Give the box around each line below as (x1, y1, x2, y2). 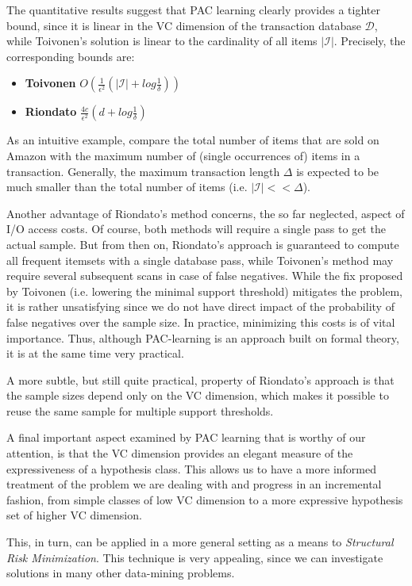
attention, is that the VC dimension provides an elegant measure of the (6, 445, 353, 462)
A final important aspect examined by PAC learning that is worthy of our (6, 429, 366, 446)
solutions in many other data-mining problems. (6, 565, 235, 581)
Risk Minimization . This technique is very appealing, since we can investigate (6, 549, 383, 565)
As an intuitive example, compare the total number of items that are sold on (6, 132, 379, 148)
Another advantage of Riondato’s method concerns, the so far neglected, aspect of (6, 205, 405, 221)
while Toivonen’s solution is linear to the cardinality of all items (6, 33, 318, 49)
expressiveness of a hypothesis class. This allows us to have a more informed (6, 460, 377, 477)
